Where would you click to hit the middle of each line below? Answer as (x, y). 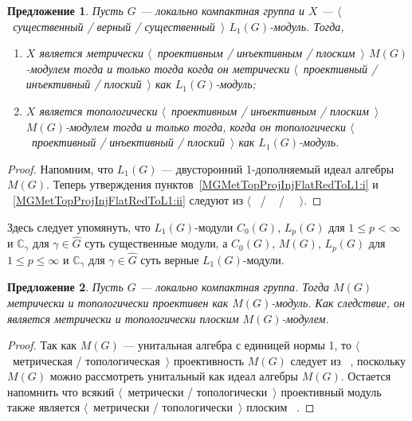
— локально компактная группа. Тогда (235, 287)
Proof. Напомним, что (61, 168)
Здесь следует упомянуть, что (79, 226)
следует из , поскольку (348, 360)
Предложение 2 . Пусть (65, 287)
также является (44, 407)
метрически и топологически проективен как (118, 302)
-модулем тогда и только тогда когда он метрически (158, 68)
